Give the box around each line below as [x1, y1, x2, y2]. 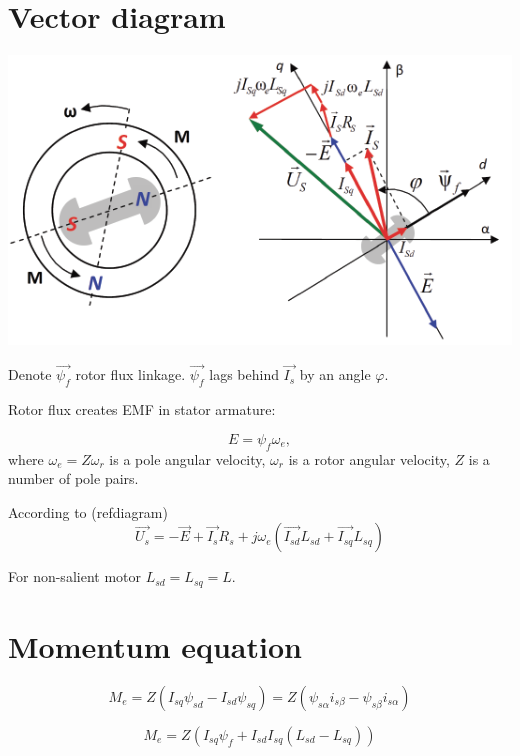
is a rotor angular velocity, [288, 448, 450, 469]
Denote [8, 364, 52, 385]
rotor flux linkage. [75, 364, 186, 385]
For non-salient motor [8, 566, 141, 587]
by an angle [299, 364, 371, 385]
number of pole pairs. [8, 468, 139, 489]
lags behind [209, 364, 279, 385]
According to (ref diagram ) [8, 501, 168, 522]
